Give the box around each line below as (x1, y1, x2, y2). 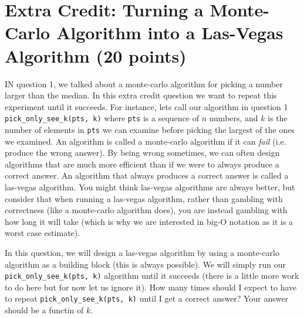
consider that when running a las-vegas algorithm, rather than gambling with (5, 192, 283, 204)
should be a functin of (5, 304, 84, 316)
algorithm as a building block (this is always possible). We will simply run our (5, 258, 286, 270)
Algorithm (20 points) (5, 43, 187, 67)
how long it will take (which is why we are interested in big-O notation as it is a (5, 215, 293, 227)
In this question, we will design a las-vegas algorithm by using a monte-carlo (5, 246, 279, 258)
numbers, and (209, 112, 258, 124)
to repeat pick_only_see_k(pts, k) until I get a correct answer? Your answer (5, 292, 289, 305)
